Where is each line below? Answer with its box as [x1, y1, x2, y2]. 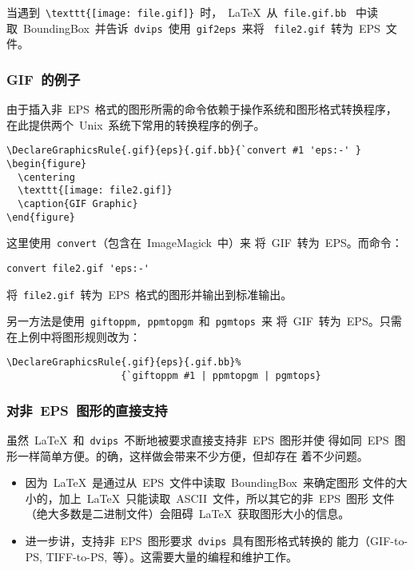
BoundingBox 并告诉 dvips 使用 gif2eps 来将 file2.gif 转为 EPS [22, 19, 380, 36]
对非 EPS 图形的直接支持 [6, 400, 168, 420]
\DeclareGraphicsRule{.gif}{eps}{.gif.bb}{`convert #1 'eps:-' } [6, 145, 361, 157]
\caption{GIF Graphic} [18, 197, 138, 209]
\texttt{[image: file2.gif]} [18, 185, 173, 197]
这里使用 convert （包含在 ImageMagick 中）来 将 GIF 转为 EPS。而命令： [6, 234, 403, 251]
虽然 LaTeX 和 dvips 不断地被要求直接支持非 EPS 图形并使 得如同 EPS [6, 432, 389, 448]
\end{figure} [6, 211, 75, 223]
